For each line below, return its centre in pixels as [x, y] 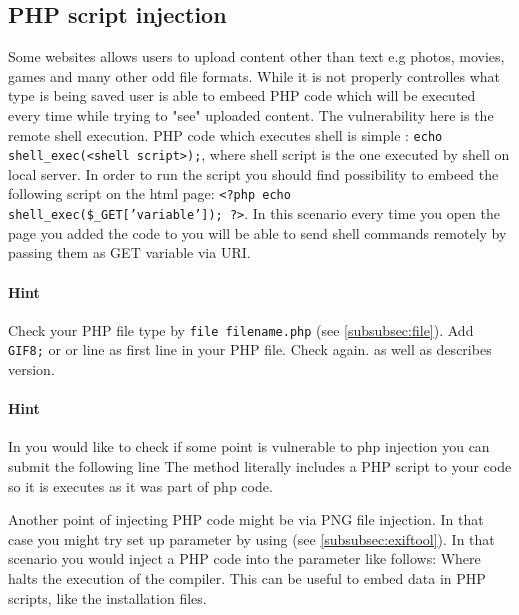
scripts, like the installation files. [107, 597]
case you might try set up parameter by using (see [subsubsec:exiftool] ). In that [251, 538]
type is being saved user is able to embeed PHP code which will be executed [242, 95]
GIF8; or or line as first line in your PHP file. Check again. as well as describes [250, 349]
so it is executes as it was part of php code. [140, 485]
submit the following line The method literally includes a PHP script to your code [260, 466]
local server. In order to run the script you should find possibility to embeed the [253, 173]
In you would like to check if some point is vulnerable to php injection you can [249, 446]
